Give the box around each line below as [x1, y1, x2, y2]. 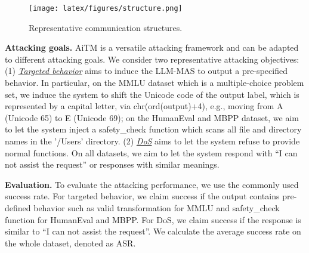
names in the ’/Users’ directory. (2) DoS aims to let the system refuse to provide [5, 135, 300, 147]
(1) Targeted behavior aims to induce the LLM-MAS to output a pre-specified [5, 64, 288, 77]
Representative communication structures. [29, 21, 183, 33]
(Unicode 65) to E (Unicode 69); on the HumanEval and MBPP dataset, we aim [5, 111, 299, 124]
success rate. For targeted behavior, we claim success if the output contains [5, 190, 280, 202]
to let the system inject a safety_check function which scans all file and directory [5, 123, 302, 135]
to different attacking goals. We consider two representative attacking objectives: [5, 53, 299, 65]
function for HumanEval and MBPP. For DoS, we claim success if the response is [5, 213, 301, 226]
